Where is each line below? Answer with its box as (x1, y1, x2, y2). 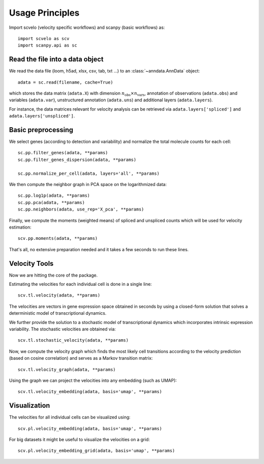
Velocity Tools (9, 259, 54, 268)
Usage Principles (9, 7, 80, 18)
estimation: (9, 224, 32, 230)
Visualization (9, 401, 50, 410)
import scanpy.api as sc (18, 43, 77, 48)
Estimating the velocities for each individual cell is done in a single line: (9, 281, 152, 287)
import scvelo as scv (18, 36, 69, 41)
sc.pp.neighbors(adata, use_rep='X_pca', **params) (18, 207, 144, 212)
